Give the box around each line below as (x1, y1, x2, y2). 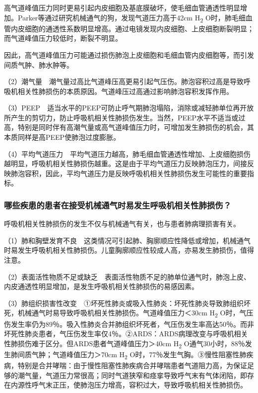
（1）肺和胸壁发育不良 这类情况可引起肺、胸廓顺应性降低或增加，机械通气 (4, 235, 251, 245)
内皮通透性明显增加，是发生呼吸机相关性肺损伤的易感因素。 (4, 281, 198, 292)
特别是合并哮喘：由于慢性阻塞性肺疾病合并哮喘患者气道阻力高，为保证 (17, 360, 247, 370)
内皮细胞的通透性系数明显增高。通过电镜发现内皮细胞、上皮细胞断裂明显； (10, 23, 254, 33)
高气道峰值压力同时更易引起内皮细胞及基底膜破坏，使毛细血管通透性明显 (4, 2, 240, 12)
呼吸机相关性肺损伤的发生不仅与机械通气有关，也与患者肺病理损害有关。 (4, 218, 240, 229)
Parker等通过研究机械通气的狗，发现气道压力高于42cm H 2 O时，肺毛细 (17, 12, 246, 24)
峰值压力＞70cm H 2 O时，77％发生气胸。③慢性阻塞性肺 (66, 349, 247, 361)
